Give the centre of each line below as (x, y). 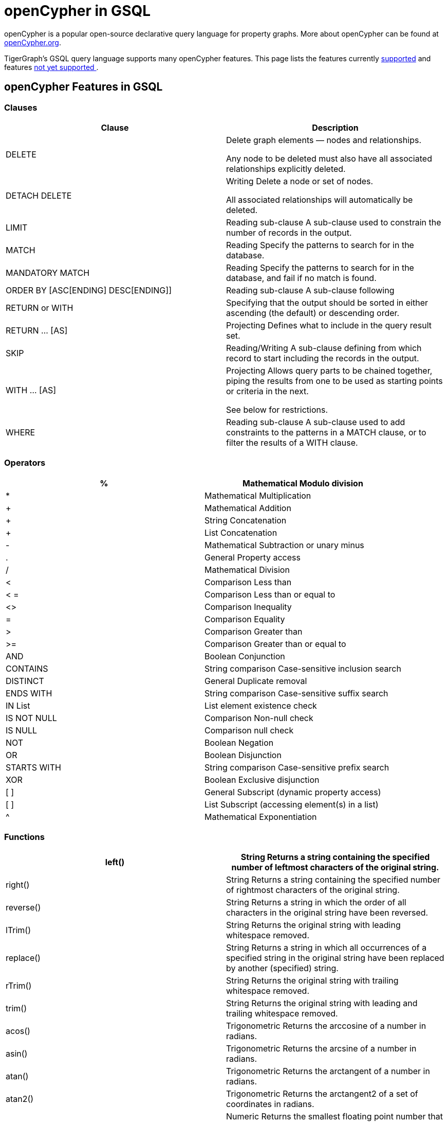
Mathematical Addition (248, 508)
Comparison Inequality (248, 607)
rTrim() (19, 986)
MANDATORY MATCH (48, 273)
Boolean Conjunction (245, 656)
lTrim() (18, 930)
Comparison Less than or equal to (270, 594)
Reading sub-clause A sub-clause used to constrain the (334, 222)
